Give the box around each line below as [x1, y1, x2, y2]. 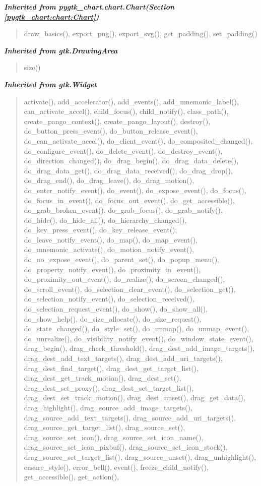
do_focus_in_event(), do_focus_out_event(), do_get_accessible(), [24, 195, 235, 205]
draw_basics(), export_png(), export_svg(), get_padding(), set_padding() [24, 28, 257, 39]
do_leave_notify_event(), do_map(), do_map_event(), [24, 234, 198, 245]
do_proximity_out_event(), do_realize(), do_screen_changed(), [24, 274, 225, 284]
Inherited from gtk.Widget [4, 79, 97, 89]
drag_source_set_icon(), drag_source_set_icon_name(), [24, 432, 204, 442]
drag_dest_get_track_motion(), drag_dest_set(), [24, 373, 181, 383]
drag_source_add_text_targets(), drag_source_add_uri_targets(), [24, 412, 236, 422]
